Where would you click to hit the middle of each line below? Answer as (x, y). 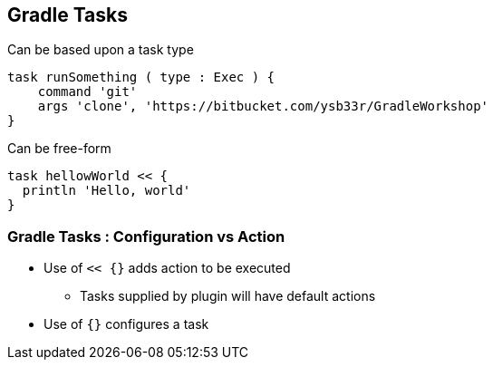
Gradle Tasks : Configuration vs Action (146, 236)
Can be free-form (59, 149)
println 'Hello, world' (106, 191)
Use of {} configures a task (126, 324)
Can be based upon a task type (101, 50)
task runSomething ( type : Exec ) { (141, 77)
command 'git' (87, 92)
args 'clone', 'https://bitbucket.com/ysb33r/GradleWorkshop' (263, 106)
